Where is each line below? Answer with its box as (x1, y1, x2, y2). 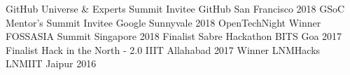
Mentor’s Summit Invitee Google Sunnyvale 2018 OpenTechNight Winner (6, 15, 321, 29)
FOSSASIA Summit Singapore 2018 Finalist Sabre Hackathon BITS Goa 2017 (6, 29, 342, 43)
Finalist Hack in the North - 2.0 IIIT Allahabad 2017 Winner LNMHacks (6, 42, 321, 57)
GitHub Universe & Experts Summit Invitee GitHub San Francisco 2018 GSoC (6, 1, 345, 15)
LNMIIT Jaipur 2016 (6, 56, 97, 71)
